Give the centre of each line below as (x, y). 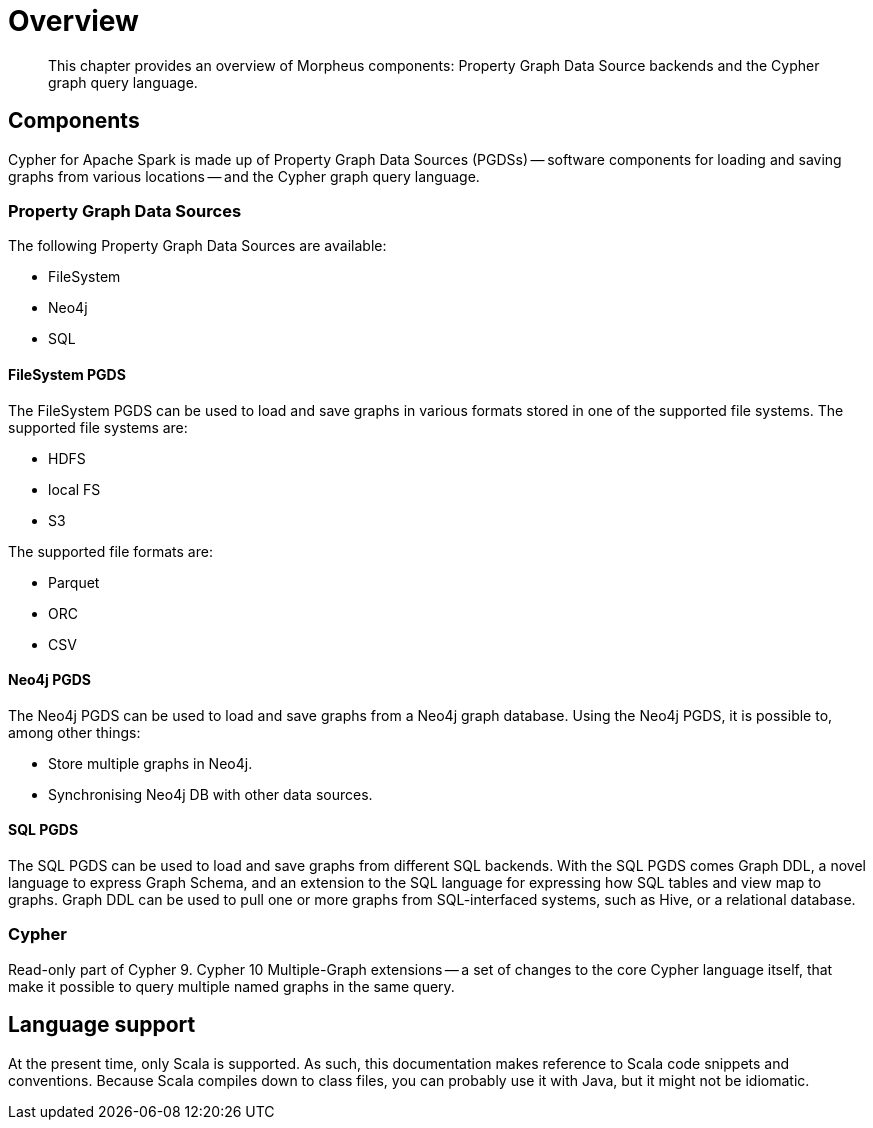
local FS (74, 489)
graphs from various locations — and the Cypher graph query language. (244, 176)
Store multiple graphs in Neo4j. (150, 763)
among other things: (74, 732)
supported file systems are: (98, 427)
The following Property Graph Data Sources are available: (197, 246)
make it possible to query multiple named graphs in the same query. (231, 986)
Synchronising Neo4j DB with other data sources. (210, 794)
